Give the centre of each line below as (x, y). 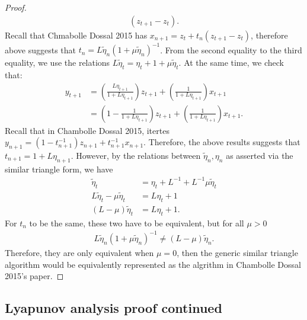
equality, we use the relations (57, 63)
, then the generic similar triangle (237, 252)
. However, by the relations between (136, 155)
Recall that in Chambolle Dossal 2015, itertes (87, 130)
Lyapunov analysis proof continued (113, 308)
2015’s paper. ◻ (34, 276)
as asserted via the (260, 155)
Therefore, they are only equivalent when (79, 252)
